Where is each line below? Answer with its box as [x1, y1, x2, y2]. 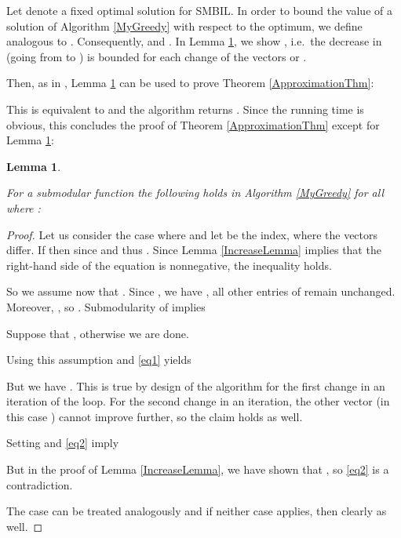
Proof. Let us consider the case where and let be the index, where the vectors [6, 226, 378, 242]
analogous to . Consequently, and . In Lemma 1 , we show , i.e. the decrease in [6, 33, 382, 49]
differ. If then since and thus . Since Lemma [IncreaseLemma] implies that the [6, 242, 381, 258]
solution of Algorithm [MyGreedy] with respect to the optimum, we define [6, 17, 363, 34]
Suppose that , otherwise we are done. [6, 325, 189, 341]
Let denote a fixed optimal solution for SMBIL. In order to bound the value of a [6, 2, 392, 18]
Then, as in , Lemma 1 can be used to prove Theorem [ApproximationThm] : [6, 75, 374, 91]
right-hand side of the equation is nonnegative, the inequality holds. [6, 256, 332, 273]
